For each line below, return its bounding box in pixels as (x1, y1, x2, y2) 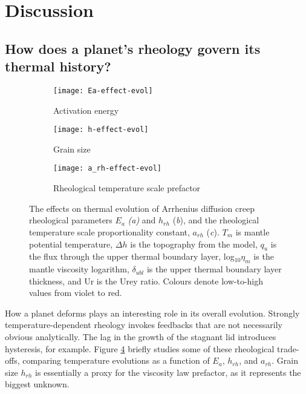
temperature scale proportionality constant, (29, 225, 190, 238)
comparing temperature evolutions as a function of (22, 354, 210, 367)
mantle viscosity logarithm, (29, 263, 129, 275)
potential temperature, (29, 237, 113, 250)
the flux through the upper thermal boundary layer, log (29, 250, 235, 263)
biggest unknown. (5, 378, 70, 390)
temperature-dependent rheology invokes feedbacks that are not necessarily (5, 318, 282, 331)
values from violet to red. (29, 286, 122, 299)
